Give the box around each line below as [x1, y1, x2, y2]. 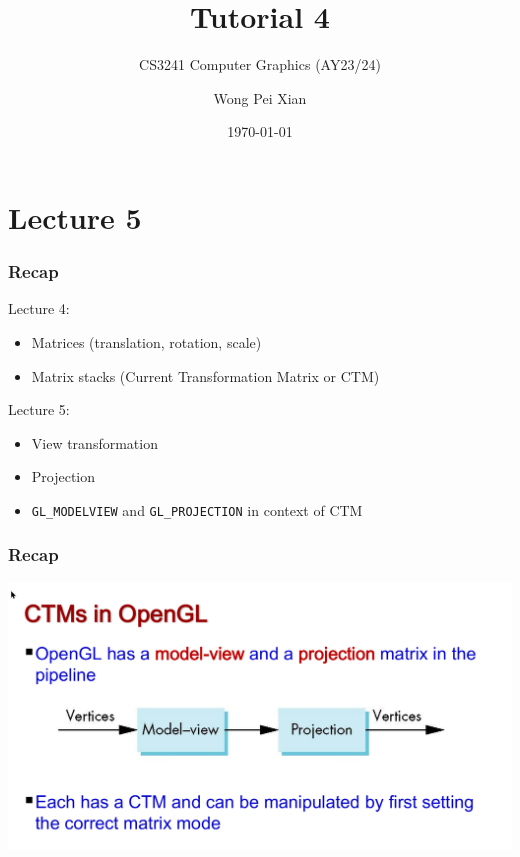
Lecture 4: [8, 298, 70, 319]
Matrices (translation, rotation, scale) [31, 331, 262, 352]
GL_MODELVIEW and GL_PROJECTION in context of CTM [31, 499, 363, 520]
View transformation [31, 432, 158, 453]
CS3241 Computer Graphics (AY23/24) [139, 54, 381, 75]
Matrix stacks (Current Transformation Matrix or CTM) [31, 365, 380, 386]
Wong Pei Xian [213, 87, 307, 108]
